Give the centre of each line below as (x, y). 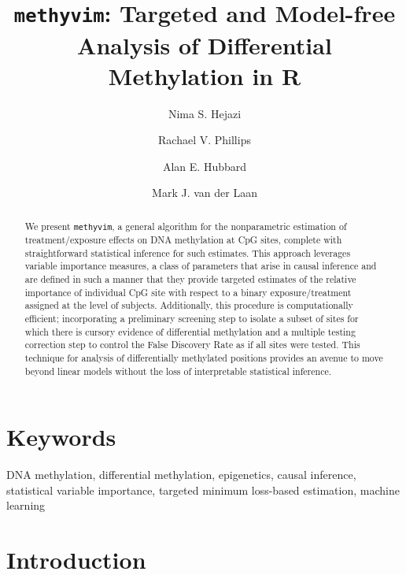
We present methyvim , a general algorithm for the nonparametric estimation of (186, 226)
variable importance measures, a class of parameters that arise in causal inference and (201, 266)
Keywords (61, 437)
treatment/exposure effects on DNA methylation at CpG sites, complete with (183, 239)
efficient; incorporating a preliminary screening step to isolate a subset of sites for (192, 318)
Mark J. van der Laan (205, 193)
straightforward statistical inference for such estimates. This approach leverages (188, 252)
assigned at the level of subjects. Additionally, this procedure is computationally (189, 305)
